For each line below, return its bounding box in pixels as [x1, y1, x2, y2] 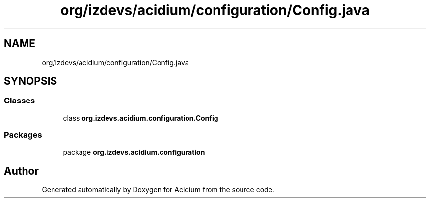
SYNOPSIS [4, 75, 57, 88]
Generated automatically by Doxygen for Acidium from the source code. [42, 185, 274, 194]
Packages [4, 130, 42, 140]
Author [4, 164, 39, 177]
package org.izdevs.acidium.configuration [63, 148, 205, 156]
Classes [4, 96, 35, 106]
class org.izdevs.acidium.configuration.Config [63, 113, 218, 122]
